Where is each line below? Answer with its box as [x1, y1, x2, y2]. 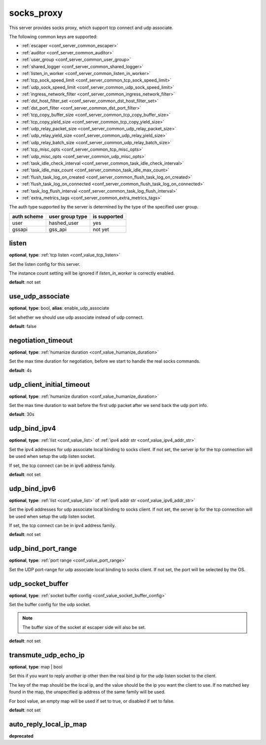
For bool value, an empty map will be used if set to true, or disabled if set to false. [9, 698, 175, 704]
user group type [49, 213, 88, 220]
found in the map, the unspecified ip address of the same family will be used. [9, 689, 166, 695]
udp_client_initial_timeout [9, 380, 90, 389]
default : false [9, 324, 37, 330]
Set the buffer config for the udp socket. [9, 601, 91, 607]
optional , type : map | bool [9, 664, 63, 670]
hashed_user [49, 219, 79, 226]
